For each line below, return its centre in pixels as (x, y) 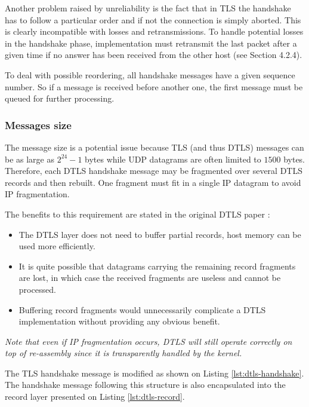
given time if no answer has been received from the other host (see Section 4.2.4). (154, 55)
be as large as (30, 159)
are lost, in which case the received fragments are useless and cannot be (150, 278)
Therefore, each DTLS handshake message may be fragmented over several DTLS (154, 171)
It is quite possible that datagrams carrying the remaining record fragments (157, 266)
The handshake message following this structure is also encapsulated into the (145, 385)
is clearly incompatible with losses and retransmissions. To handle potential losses (154, 31)
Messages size (38, 125)
